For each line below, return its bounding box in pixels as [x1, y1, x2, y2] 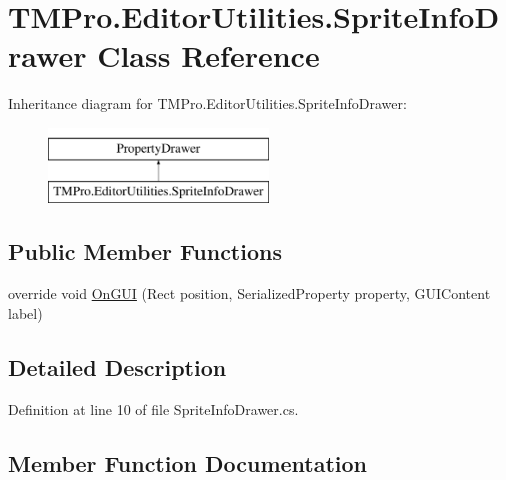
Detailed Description [8, 351, 227, 382]
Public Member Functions [8, 236, 282, 267]
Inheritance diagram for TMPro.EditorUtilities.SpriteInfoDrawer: [8, 93, 407, 114]
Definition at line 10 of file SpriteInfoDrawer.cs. [8, 398, 299, 419]
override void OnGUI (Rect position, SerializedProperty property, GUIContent [8, 283, 491, 304]
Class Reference [97, 35, 320, 76]
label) [8, 302, 43, 323]
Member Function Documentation [8, 447, 368, 478]
